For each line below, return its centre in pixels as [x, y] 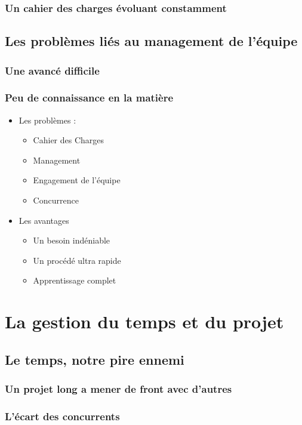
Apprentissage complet [75, 280]
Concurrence [56, 200]
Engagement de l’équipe [77, 180]
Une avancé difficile [52, 70]
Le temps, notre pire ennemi [95, 359]
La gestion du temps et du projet [144, 321]
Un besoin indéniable [72, 240]
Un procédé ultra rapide [77, 260]
